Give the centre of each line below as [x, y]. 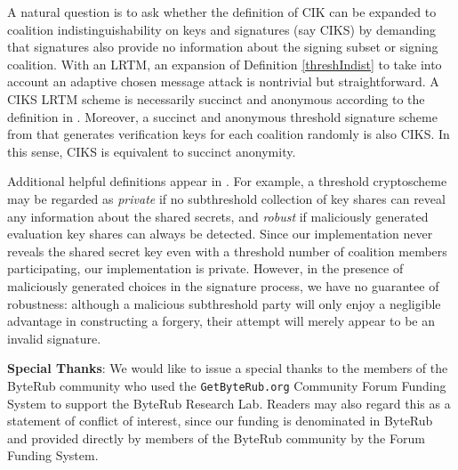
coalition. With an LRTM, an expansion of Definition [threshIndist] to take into [225, 64]
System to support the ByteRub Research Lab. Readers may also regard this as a [229, 403]
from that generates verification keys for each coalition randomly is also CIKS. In [229, 134]
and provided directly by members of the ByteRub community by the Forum [216, 438]
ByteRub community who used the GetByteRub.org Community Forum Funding [227, 385]
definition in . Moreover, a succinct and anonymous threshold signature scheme [222, 116]
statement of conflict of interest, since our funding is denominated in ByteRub [220, 421]
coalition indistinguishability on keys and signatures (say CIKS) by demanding [222, 29]
